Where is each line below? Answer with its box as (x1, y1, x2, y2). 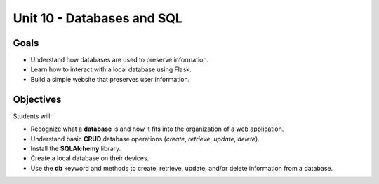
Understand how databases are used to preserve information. (30, 56, 209, 64)
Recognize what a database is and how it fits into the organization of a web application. (30, 125, 284, 133)
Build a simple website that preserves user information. (30, 75, 190, 83)
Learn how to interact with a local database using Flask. (30, 65, 192, 73)
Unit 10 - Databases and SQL (13, 10, 182, 26)
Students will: (13, 112, 53, 120)
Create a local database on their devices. (30, 154, 149, 162)
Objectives (13, 93, 62, 105)
